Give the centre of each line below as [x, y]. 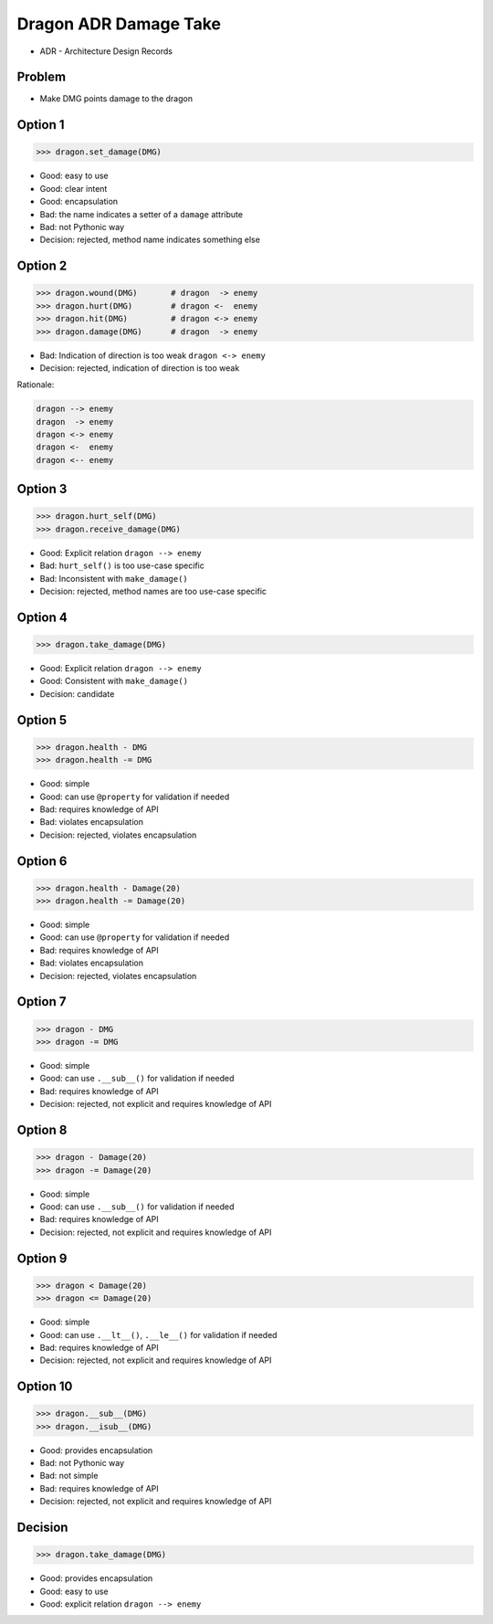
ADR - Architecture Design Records [106, 51]
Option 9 [42, 1258]
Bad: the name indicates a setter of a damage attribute [142, 214]
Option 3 [42, 489]
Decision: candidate [77, 693]
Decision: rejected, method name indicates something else [150, 240]
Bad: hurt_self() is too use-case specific [122, 565]
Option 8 [42, 1130]
